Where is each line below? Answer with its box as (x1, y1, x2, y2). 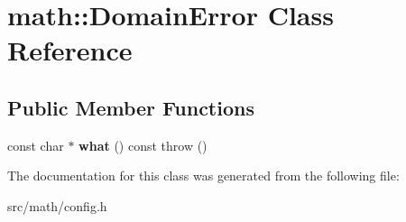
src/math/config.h (7, 196, 107, 215)
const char (7, 135, 64, 154)
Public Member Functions (7, 93, 254, 121)
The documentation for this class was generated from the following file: (7, 166, 400, 185)
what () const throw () (78, 135, 208, 154)
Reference (7, 32, 133, 69)
